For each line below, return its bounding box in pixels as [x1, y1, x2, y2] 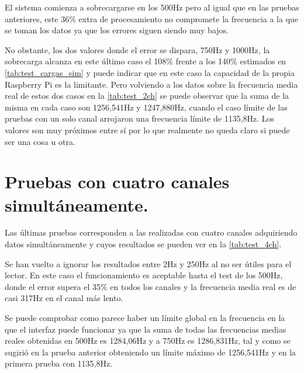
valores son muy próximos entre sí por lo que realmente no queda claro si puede [5, 123, 290, 136]
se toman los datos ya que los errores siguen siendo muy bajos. [5, 24, 229, 36]
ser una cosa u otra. [5, 135, 75, 147]
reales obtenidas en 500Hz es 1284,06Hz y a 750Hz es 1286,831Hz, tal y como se [5, 334, 291, 347]
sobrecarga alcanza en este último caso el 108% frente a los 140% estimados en [5, 55, 286, 67]
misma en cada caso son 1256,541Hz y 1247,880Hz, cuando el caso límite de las [5, 101, 288, 113]
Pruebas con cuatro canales [5, 170, 230, 194]
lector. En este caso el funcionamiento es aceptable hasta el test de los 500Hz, [5, 269, 283, 281]
